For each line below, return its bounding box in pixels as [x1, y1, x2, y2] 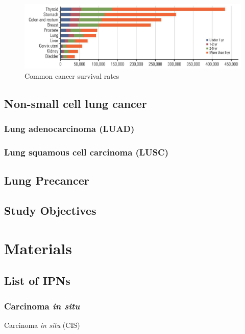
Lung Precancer [4, 172, 89, 188]
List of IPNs [4, 273, 70, 288]
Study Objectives [4, 203, 96, 218]
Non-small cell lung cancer [4, 95, 147, 111]
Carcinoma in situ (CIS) [4, 319, 80, 330]
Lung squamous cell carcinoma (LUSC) [4, 146, 169, 159]
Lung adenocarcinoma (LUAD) [4, 122, 135, 135]
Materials [4, 237, 72, 258]
